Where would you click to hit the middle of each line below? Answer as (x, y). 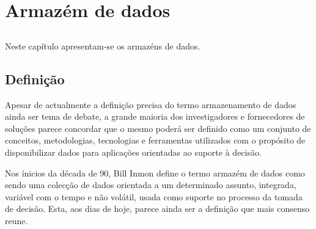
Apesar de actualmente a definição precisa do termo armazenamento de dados (151, 104)
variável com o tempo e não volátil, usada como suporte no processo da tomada (154, 196)
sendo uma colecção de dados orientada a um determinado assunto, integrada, (151, 185)
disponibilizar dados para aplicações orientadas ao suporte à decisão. (133, 152)
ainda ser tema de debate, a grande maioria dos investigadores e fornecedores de (155, 116)
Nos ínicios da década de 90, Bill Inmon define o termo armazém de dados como (155, 173)
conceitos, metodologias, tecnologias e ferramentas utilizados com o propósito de (155, 140)
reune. (17, 220)
